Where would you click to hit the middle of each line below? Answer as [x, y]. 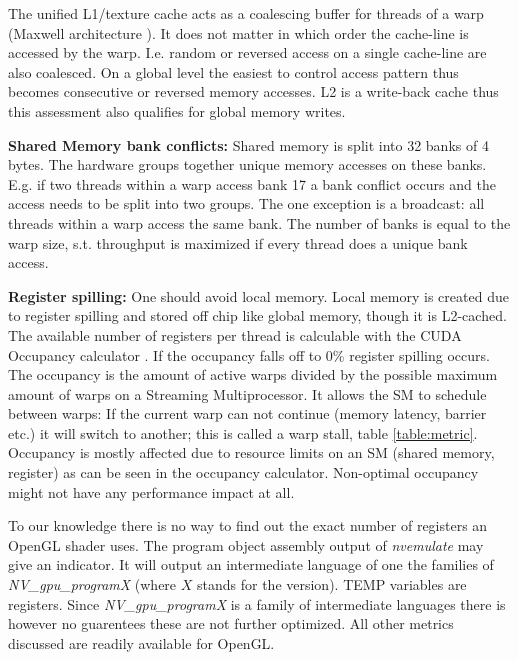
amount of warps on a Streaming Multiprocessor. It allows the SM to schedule [247, 393]
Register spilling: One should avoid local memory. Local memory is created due [258, 295]
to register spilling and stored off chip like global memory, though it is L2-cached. [257, 315]
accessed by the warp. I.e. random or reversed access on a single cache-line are [247, 52]
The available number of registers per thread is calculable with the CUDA [235, 334]
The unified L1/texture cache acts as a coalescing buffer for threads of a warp [246, 13]
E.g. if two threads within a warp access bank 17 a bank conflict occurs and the [252, 183]
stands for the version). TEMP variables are [332, 584]
